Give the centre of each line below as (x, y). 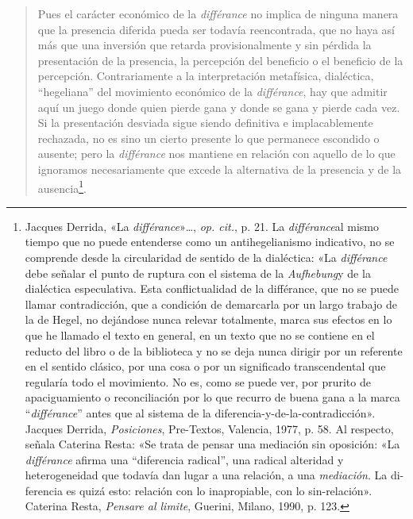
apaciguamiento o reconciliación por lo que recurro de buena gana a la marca (212, 397)
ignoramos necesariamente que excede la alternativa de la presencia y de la (220, 169)
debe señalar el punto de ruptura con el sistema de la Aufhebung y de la (198, 273)
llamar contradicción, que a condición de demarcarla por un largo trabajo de (211, 304)
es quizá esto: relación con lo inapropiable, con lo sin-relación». (219, 490)
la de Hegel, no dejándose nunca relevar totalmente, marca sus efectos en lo (208, 319)
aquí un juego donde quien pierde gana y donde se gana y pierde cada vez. (219, 107)
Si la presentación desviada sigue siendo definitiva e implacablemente (205, 123)
